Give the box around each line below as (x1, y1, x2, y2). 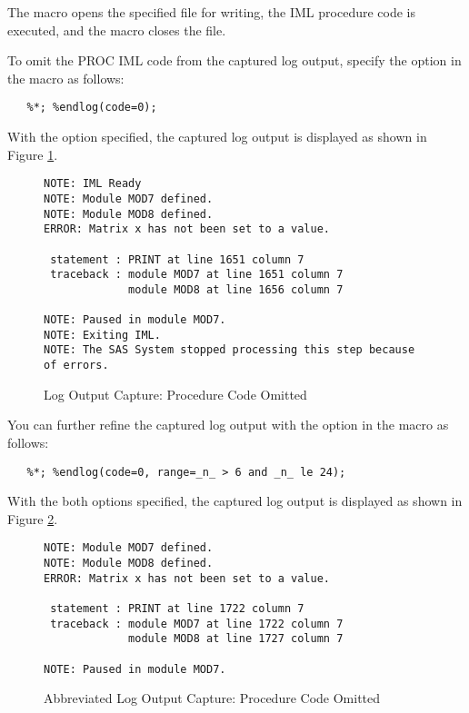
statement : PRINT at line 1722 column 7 (50, 602, 304, 615)
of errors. (44, 359, 109, 372)
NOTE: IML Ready (44, 177, 142, 191)
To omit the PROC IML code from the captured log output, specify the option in (7, 51, 462, 70)
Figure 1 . (7, 144, 58, 163)
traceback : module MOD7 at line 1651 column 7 (50, 268, 344, 282)
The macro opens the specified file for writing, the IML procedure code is (7, 3, 415, 21)
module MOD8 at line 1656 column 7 (128, 282, 344, 296)
